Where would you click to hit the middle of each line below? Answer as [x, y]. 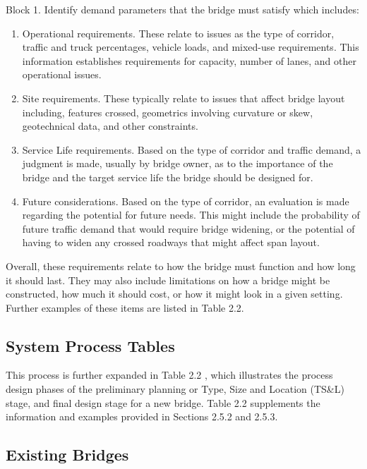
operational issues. [62, 74]
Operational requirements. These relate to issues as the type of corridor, [178, 33]
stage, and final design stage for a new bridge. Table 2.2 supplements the [163, 402]
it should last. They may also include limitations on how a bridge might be [168, 280]
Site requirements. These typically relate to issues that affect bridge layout [183, 98]
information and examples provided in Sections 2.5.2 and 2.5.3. [142, 416]
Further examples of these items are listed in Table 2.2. [125, 307]
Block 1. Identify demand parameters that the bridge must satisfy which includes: [182, 9]
